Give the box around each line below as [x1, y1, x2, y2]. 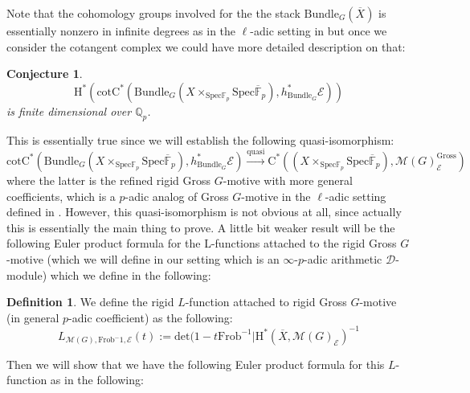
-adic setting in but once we [250, 23, 387, 39]
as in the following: [50, 371, 144, 388]
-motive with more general [223, 171, 353, 188]
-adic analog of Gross [125, 187, 229, 204]
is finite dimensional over [6, 102, 132, 119]
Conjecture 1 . [6, 65, 83, 82]
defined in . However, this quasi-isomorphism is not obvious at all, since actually [6, 203, 402, 220]
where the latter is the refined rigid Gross [6, 171, 211, 188]
